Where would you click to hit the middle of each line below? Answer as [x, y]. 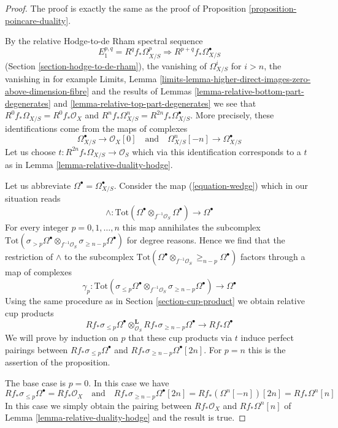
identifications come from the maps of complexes [96, 128]
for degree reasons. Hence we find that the [206, 240]
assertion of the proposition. [58, 362]
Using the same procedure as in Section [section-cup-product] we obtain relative [155, 301]
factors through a [273, 257]
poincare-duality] [37, 20]
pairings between [36, 349]
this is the [267, 349]
